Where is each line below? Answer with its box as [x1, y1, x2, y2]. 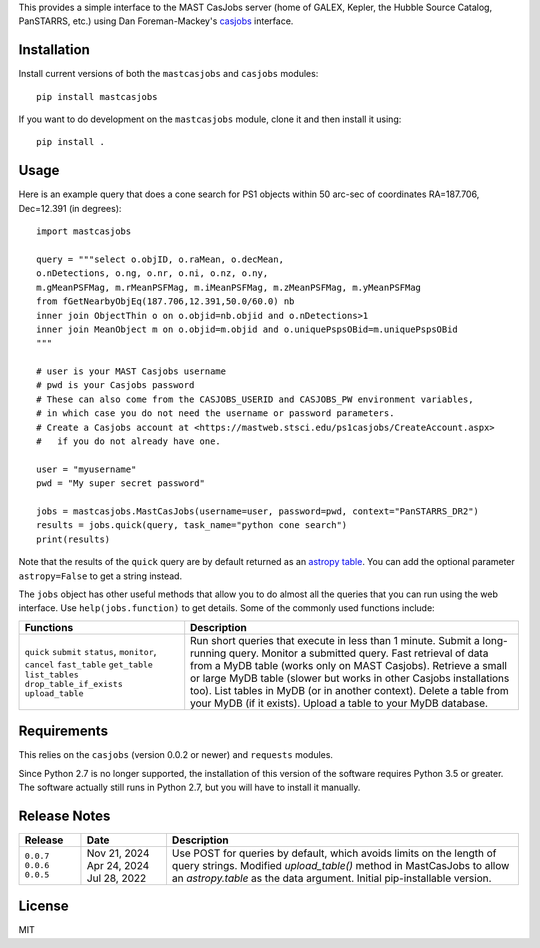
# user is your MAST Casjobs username [36, 366, 227, 377]
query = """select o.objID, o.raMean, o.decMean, [36, 253, 285, 265]
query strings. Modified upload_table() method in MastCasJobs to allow [171, 858, 510, 872]
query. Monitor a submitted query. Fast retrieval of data [228, 646, 489, 660]
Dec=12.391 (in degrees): [18, 202, 122, 214]
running [190, 646, 227, 660]
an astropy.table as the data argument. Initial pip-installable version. [171, 871, 492, 885]
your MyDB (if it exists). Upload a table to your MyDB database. [190, 696, 489, 710]
